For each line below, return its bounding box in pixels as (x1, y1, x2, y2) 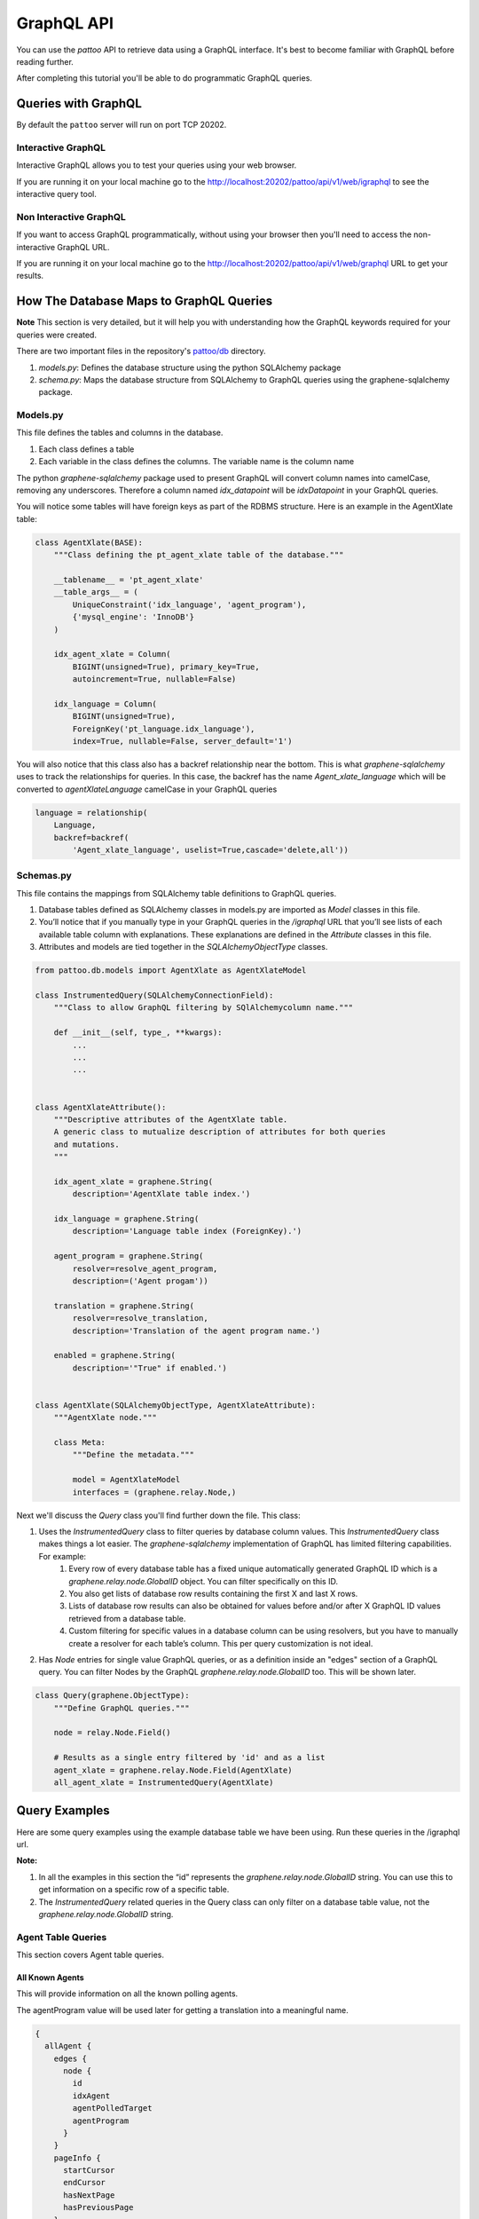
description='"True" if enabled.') (72, 1362, 228, 1373)
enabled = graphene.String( (53, 1350, 177, 1361)
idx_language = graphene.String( (53, 1214, 200, 1224)
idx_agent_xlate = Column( (53, 649, 172, 659)
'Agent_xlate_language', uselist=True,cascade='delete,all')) (72, 844, 349, 855)
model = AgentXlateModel (72, 1474, 181, 1485)
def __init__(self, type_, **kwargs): (53, 1028, 223, 1038)
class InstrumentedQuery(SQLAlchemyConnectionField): (35, 991, 274, 1000)
